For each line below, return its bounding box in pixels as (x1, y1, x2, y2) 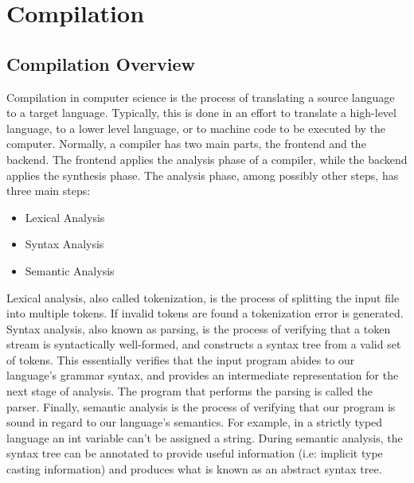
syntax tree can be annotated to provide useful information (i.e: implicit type (6, 445, 383, 462)
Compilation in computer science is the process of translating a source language (6, 88, 395, 105)
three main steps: (6, 182, 91, 199)
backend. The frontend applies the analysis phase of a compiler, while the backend (6, 150, 408, 167)
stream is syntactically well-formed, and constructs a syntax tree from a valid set (6, 336, 401, 353)
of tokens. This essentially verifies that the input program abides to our (6, 351, 355, 368)
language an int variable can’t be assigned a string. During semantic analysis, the (6, 429, 403, 446)
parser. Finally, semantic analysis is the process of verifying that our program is (6, 398, 396, 415)
